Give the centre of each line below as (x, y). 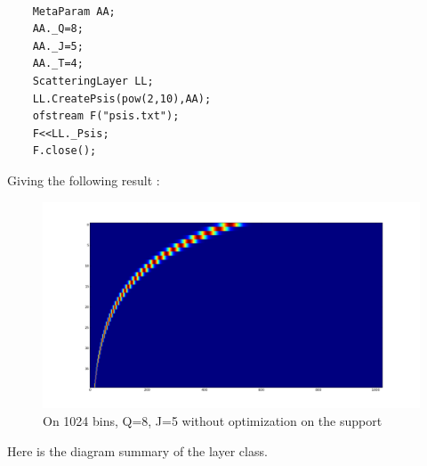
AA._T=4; (58, 64)
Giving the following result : (84, 180)
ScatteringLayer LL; (93, 81)
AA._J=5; (58, 46)
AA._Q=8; (58, 29)
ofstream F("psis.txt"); (106, 116)
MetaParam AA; (74, 11)
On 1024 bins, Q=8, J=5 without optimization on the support (213, 421)
